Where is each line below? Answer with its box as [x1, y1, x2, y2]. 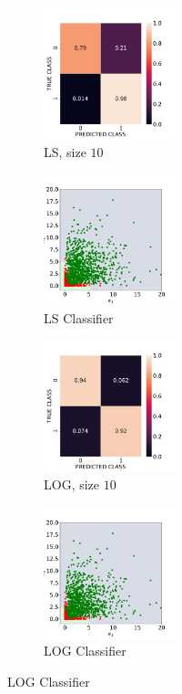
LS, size [44, 142, 86, 161]
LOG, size [44, 474, 100, 493]
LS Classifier [44, 308, 114, 327]
